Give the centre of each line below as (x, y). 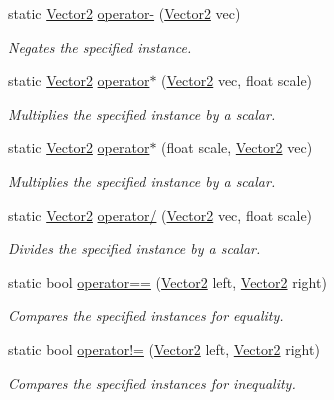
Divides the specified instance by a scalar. (134, 248)
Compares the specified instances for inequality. (152, 382)
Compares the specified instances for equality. (146, 315)
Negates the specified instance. (100, 46)
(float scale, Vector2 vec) (237, 147)
